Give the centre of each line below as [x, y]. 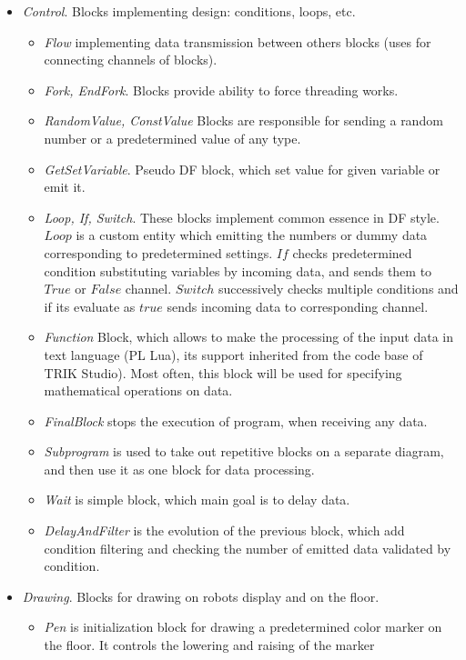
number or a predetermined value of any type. [172, 138]
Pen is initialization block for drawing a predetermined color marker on [243, 627]
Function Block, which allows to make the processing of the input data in [249, 337]
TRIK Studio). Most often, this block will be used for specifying [223, 372]
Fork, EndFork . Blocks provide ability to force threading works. [221, 90]
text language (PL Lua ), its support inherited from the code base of [233, 354]
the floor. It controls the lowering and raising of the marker [209, 645]
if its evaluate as [90, 306]
